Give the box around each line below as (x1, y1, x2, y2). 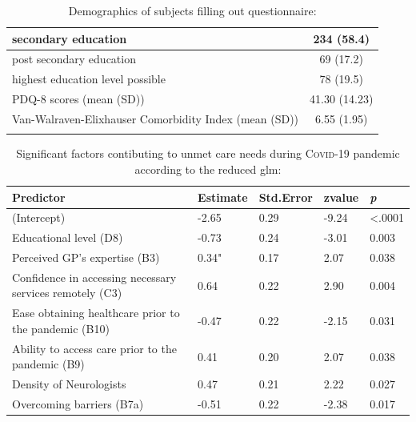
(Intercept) (12, 209, 66, 226)
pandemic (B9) (12, 356, 85, 372)
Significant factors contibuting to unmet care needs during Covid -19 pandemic (16, 145, 400, 162)
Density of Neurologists (12, 376, 126, 392)
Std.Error (258, 188, 313, 205)
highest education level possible (12, 70, 166, 87)
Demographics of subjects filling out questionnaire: (68, 2, 317, 18)
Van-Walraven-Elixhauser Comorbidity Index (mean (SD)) (12, 110, 299, 127)
